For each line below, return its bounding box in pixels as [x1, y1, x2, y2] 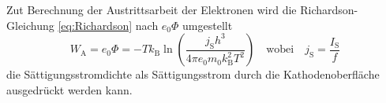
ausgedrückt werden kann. [6, 81, 133, 97]
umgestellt [182, 17, 233, 33]
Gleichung [6, 17, 54, 33]
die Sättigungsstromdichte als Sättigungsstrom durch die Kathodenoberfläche [6, 66, 380, 83]
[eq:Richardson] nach [58, 17, 159, 33]
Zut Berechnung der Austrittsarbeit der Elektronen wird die [6, 2, 297, 17]
